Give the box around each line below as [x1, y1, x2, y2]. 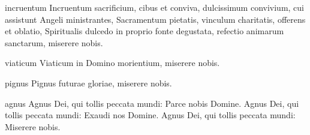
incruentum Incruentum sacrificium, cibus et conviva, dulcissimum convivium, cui [5, 1, 304, 13]
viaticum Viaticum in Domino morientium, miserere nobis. [5, 56, 220, 69]
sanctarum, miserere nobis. [5, 36, 103, 49]
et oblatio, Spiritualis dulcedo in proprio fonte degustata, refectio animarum [5, 25, 284, 37]
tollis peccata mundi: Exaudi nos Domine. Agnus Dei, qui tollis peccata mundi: [5, 109, 296, 121]
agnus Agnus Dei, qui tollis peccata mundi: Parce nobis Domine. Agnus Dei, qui [5, 97, 299, 109]
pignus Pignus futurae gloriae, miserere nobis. [5, 76, 172, 89]
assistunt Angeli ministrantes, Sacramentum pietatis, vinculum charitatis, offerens [5, 13, 306, 25]
